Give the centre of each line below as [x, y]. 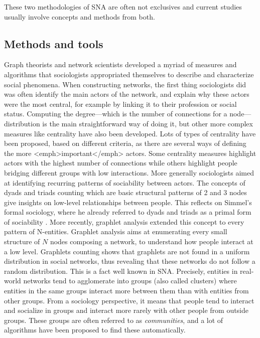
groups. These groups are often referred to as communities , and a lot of [114, 320]
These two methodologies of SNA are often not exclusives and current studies [123, 7]
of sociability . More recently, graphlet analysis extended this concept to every [124, 221]
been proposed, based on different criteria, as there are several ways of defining [125, 143]
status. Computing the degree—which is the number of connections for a [116, 114]
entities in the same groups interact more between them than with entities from [126, 291]
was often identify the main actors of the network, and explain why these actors [127, 94]
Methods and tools [54, 43]
